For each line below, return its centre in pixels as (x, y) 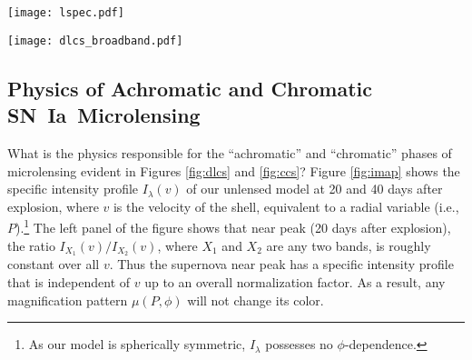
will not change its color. (256, 300)
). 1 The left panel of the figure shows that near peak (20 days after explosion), (233, 226)
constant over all (54, 264)
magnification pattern (68, 300)
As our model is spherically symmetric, (137, 344)
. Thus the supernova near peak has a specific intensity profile (281, 264)
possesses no (299, 344)
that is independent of (69, 281)
